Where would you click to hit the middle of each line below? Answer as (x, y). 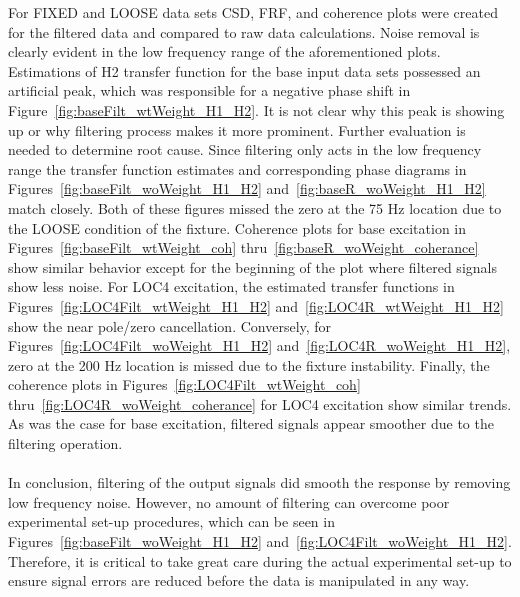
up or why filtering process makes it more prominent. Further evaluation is (237, 129)
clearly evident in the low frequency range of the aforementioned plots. (224, 51)
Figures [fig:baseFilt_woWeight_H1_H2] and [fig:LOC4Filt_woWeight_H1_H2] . (260, 541)
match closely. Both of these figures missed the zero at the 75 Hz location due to (255, 207)
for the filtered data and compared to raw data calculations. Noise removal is (244, 31)
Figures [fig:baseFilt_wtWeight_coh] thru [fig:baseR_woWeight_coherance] (243, 247)
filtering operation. (65, 443)
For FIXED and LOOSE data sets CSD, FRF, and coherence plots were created (253, 12)
